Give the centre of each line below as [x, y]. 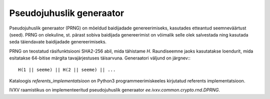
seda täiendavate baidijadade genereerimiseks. [58, 42]
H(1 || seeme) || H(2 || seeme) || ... [67, 69]
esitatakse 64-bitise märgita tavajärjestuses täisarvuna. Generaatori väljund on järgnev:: [100, 58]
